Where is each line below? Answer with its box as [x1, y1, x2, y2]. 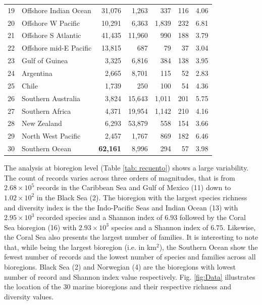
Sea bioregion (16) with [4, 222, 77, 232]
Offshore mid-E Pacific [22, 42, 92, 53]
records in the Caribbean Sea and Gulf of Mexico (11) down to [36, 182, 231, 193]
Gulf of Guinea [22, 55, 68, 66]
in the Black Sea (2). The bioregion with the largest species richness [36, 192, 247, 202]
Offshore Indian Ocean [22, 5, 91, 15]
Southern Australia [22, 93, 81, 103]
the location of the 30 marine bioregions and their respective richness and [4, 281, 232, 292]
